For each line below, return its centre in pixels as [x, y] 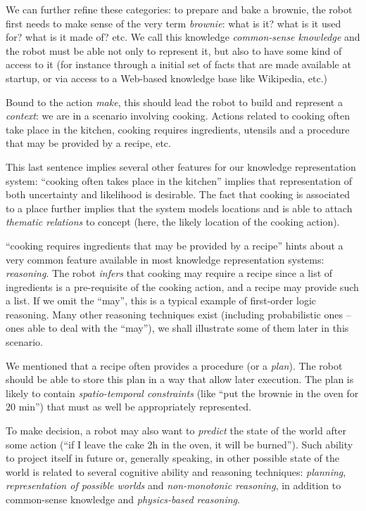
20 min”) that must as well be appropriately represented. [128, 407]
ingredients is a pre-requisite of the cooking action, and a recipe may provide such [182, 286]
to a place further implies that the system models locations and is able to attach [179, 208]
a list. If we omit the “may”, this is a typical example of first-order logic [161, 300]
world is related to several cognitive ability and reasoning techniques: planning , [176, 471]
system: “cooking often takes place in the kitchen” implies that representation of [179, 180]
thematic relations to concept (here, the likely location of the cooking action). [173, 222]
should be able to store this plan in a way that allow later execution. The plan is [180, 379]
